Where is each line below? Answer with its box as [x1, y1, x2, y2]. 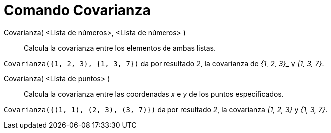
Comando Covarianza [4, 2, 151, 19]
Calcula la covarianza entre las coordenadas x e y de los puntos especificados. [24, 89, 284, 98]
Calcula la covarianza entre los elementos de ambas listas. [24, 43, 216, 52]
